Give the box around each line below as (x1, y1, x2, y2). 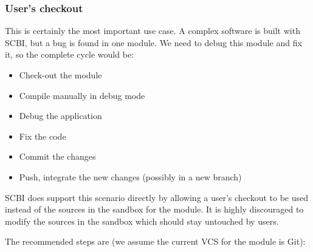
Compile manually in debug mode (19, 89, 145, 101)
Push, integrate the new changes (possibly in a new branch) (19, 170, 242, 183)
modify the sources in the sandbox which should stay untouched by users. (5, 214, 279, 227)
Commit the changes (19, 150, 96, 163)
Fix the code (19, 129, 66, 142)
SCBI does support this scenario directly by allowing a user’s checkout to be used (5, 191, 309, 203)
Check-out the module (19, 69, 102, 81)
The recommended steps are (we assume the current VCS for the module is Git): (5, 235, 306, 248)
